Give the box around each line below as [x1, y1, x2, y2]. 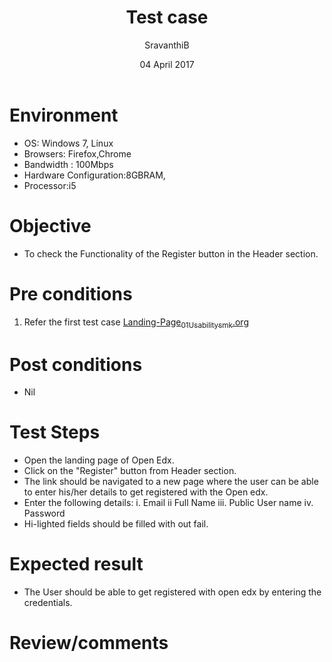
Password [23, 507, 66, 520]
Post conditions [9, 353, 143, 376]
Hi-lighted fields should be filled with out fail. [23, 518, 209, 530]
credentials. [23, 597, 73, 609]
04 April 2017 [139, 58, 195, 70]
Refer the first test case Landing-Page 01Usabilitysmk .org [23, 316, 249, 330]
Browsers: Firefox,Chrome [23, 147, 132, 160]
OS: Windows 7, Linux [23, 137, 114, 149]
